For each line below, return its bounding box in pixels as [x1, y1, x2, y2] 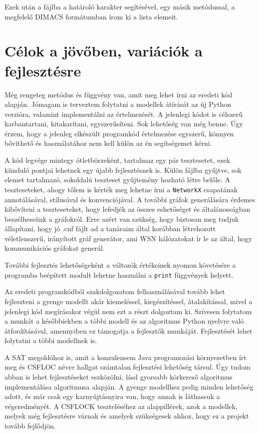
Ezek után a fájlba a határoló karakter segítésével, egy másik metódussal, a [4, 1, 235, 11]
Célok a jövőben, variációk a [4, 40, 203, 61]
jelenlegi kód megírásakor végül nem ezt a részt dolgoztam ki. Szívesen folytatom [4, 306, 252, 316]
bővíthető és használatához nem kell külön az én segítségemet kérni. [4, 138, 212, 148]
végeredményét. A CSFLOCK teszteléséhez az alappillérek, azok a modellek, [4, 401, 238, 411]
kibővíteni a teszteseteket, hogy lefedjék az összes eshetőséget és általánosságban [4, 204, 251, 214]
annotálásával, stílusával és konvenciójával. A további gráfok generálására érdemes [4, 194, 256, 204]
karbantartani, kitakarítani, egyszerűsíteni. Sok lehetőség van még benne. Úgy [4, 118, 243, 129]
